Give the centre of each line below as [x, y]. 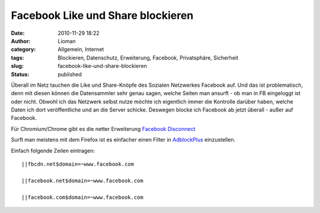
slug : [17, 66]
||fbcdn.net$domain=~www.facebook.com [78, 164]
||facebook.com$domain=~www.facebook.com [82, 197]
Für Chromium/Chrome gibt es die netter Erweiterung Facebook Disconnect [103, 129]
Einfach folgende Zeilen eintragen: [53, 150]
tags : [17, 58]
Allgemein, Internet [81, 50]
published [70, 74]
